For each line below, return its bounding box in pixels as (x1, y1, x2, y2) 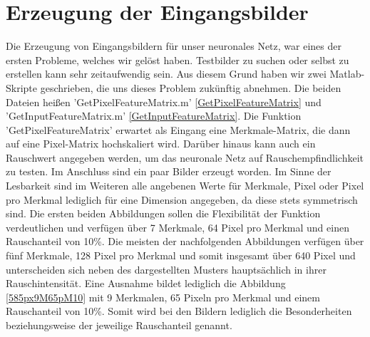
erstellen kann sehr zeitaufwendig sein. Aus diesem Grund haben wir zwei (6, 66, 327, 81)
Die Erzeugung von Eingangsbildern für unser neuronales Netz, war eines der (6, 38, 341, 53)
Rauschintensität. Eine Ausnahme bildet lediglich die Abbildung (6, 276, 286, 291)
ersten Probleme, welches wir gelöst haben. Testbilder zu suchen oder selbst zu (6, 52, 349, 67)
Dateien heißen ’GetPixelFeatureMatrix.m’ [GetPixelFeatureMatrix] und (6, 94, 322, 109)
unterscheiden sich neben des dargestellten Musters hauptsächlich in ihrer (6, 261, 327, 276)
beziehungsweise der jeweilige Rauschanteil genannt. (6, 318, 232, 332)
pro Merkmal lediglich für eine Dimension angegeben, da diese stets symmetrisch (6, 192, 358, 207)
